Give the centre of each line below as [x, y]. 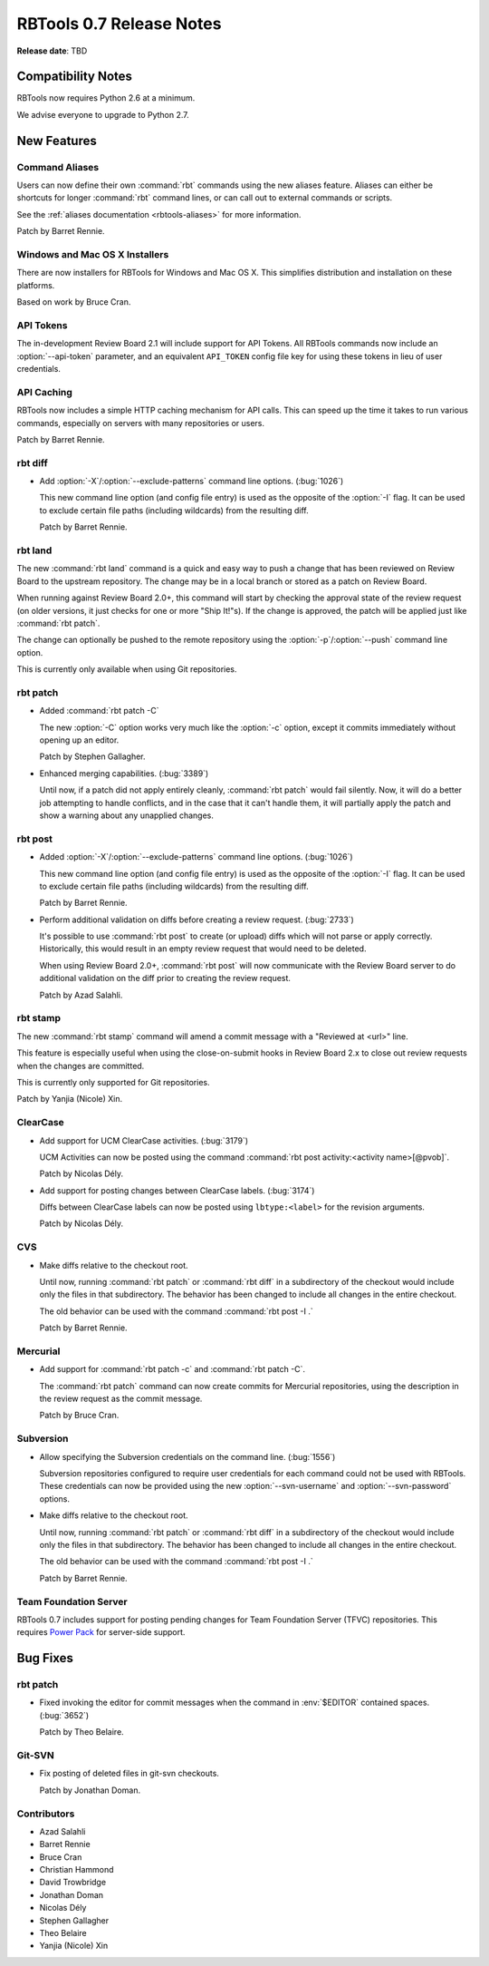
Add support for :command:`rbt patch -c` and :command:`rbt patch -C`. [173, 1369]
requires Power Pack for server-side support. [101, 1632]
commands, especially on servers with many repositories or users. [141, 423]
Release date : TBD [52, 51]
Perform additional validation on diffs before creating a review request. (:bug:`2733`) [197, 920]
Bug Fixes [45, 1658]
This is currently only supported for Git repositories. [113, 1082]
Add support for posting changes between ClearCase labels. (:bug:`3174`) [177, 1190]
